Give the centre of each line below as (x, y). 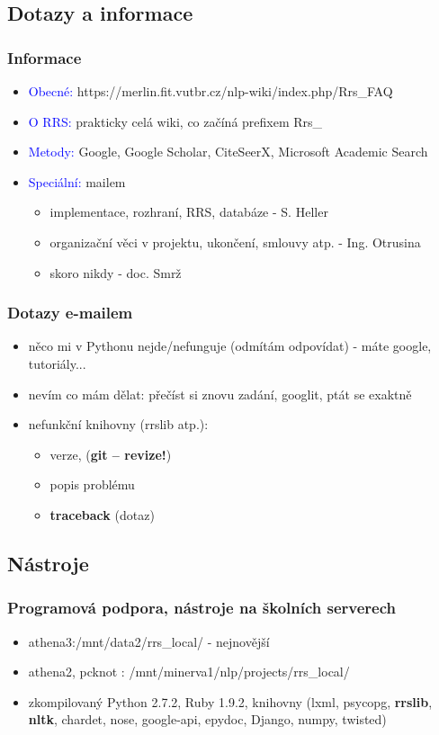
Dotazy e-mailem (70, 313)
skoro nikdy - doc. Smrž (116, 272)
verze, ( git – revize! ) (111, 454)
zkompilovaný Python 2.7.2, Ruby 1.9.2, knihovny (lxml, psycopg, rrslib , (230, 701)
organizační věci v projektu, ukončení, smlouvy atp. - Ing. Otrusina (235, 242)
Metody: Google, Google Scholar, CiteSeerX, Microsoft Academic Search (228, 152)
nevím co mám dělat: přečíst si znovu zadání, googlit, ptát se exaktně (220, 394)
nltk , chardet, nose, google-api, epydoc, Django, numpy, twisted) (207, 719)
